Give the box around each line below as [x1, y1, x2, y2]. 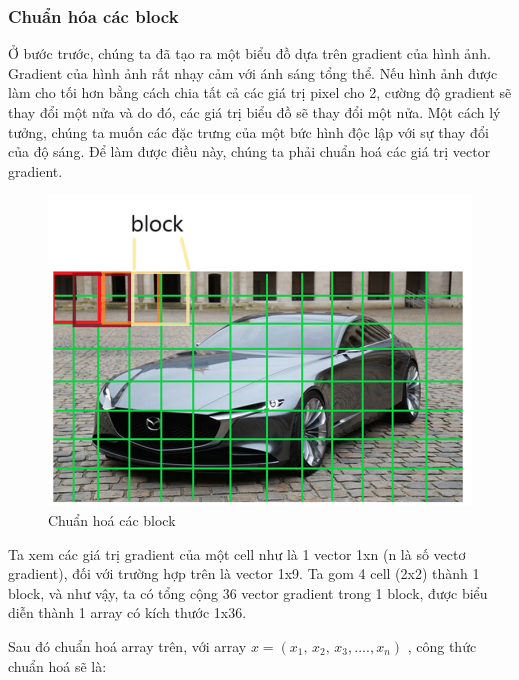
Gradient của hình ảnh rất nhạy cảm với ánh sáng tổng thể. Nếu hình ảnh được [8, 62, 498, 83]
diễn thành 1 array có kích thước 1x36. [8, 602, 247, 623]
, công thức [407, 635, 477, 656]
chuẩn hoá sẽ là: [8, 655, 107, 676]
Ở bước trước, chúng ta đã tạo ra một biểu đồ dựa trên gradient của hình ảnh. [8, 43, 491, 64]
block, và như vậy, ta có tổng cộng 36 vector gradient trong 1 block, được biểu [8, 582, 488, 603]
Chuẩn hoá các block [48, 509, 176, 530]
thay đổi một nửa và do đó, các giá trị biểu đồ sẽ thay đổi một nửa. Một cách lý [8, 102, 501, 122]
